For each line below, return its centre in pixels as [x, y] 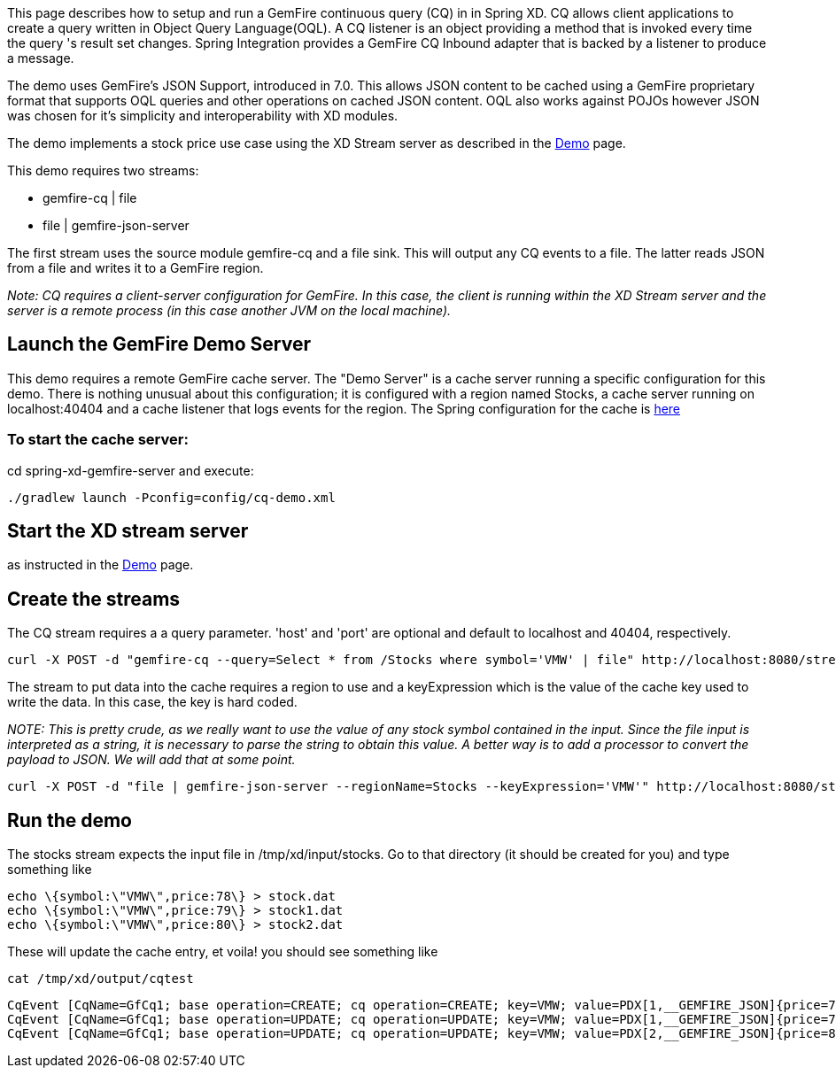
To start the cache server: [98, 440]
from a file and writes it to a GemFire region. [135, 268]
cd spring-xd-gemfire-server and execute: [131, 470]
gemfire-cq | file [90, 198]
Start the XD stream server [128, 531]
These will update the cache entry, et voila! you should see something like [223, 952]
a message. [41, 58]
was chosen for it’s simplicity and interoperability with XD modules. [203, 116]
